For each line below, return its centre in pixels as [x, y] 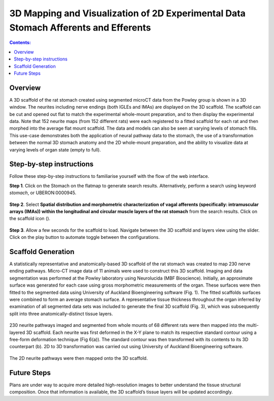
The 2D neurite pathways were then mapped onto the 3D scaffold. [79, 358]
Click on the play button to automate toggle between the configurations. [84, 237]
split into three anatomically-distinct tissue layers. [61, 314]
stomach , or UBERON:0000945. [43, 193]
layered [17, 332]
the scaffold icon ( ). [30, 219]
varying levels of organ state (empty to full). [55, 149]
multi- [252, 325]
